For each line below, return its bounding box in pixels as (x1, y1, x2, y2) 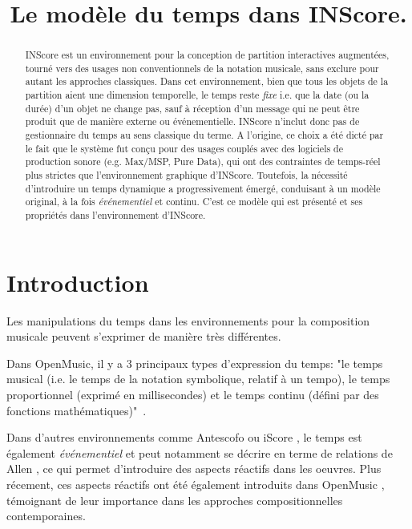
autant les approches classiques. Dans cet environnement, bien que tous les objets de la (25, 75, 389, 88)
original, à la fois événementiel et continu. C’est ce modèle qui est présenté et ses (25, 195, 363, 208)
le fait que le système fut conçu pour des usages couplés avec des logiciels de (25, 141, 343, 155)
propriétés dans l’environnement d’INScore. (25, 208, 206, 222)
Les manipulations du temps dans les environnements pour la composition (6, 312, 370, 329)
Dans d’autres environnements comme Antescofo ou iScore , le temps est (6, 429, 362, 446)
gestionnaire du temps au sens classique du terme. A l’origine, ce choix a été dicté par (25, 128, 384, 142)
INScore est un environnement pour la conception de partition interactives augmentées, (25, 48, 390, 62)
